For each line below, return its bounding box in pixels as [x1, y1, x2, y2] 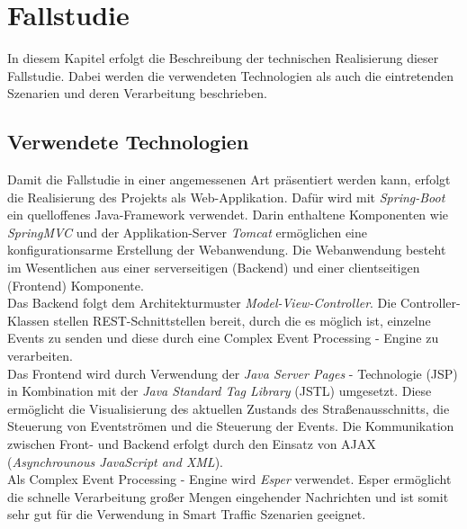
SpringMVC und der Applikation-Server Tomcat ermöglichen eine [7, 222, 368, 241]
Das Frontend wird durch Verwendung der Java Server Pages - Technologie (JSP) [7, 363, 458, 382]
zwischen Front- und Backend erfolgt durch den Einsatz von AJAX [7, 435, 376, 453]
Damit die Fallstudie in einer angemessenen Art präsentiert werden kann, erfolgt [7, 170, 451, 189]
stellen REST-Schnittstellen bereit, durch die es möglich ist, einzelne [53, 310, 431, 329]
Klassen [7, 310, 49, 329]
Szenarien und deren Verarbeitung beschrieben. [7, 84, 267, 103]
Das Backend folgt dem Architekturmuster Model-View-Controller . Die [7, 293, 397, 312]
